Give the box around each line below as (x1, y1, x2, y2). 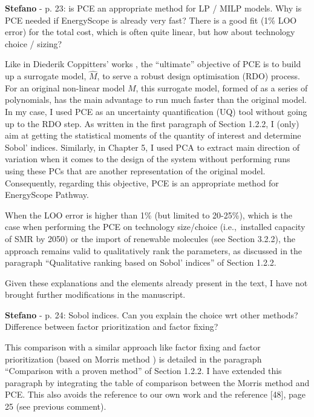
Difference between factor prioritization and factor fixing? (5, 320, 218, 333)
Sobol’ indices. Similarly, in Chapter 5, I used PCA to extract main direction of (5, 140, 300, 153)
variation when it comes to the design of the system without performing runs (5, 153, 290, 165)
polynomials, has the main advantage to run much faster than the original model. (5, 93, 307, 106)
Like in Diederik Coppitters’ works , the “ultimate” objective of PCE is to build (5, 57, 301, 70)
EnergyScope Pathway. (5, 188, 89, 201)
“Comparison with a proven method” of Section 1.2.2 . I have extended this (5, 364, 282, 377)
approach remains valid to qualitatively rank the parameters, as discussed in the (5, 244, 303, 257)
